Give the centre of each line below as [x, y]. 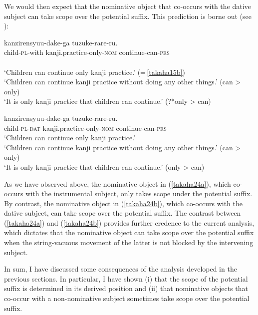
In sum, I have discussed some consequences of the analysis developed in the [121, 269]
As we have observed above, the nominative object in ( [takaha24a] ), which [118, 183]
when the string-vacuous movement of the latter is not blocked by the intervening [129, 242]
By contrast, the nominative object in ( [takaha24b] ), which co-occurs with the [124, 203]
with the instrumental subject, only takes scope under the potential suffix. [139, 193]
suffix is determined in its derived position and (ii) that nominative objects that [126, 288]
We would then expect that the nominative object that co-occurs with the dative [128, 6]
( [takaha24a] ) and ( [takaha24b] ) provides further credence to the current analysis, [129, 222]
